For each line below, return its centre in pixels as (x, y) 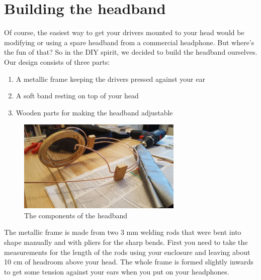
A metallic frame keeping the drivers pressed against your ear (110, 79)
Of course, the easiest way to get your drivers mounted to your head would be (124, 32)
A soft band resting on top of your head (77, 96)
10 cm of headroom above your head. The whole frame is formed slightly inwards (129, 262)
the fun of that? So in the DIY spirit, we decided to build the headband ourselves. (131, 52)
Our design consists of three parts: (57, 61)
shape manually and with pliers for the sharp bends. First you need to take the (126, 242)
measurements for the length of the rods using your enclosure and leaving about (127, 252)
